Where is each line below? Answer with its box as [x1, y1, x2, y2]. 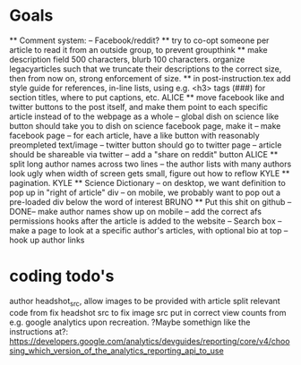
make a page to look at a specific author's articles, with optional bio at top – [9, 225, 288, 235]
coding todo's [9, 266, 115, 286]
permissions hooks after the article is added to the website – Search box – [9, 216, 282, 226]
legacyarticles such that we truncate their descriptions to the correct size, [9, 64, 282, 74]
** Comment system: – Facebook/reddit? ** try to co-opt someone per [9, 35, 270, 46]
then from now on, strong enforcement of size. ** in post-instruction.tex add [9, 72, 291, 83]
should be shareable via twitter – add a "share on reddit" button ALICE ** [9, 149, 279, 159]
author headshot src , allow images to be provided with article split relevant [9, 295, 280, 309]
